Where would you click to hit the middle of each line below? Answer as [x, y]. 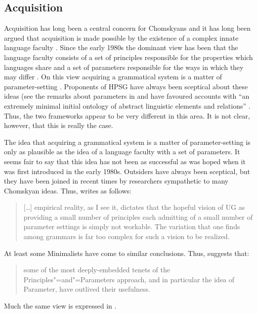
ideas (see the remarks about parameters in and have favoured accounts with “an [127, 96]
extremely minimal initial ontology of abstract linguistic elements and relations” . [127, 105]
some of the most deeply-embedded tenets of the [97, 270]
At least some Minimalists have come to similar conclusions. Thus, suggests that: [127, 253]
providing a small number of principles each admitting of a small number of [138, 217]
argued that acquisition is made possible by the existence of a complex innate [121, 37]
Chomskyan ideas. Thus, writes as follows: [68, 190]
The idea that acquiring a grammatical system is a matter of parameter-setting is [127, 142]
